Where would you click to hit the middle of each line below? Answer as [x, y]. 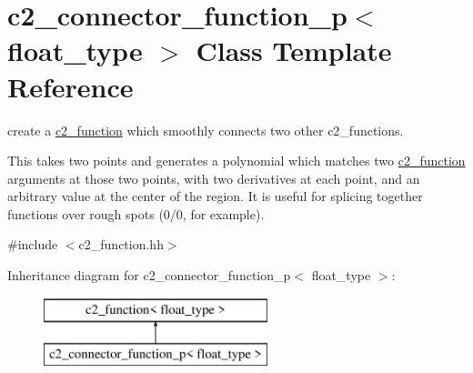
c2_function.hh [121, 244]
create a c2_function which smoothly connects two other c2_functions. [206, 130]
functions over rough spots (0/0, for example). [136, 213]
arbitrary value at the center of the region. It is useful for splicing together [215, 196]
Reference [70, 86]
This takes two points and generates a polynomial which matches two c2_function [236, 161]
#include [33, 244]
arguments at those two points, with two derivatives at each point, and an [214, 178]
